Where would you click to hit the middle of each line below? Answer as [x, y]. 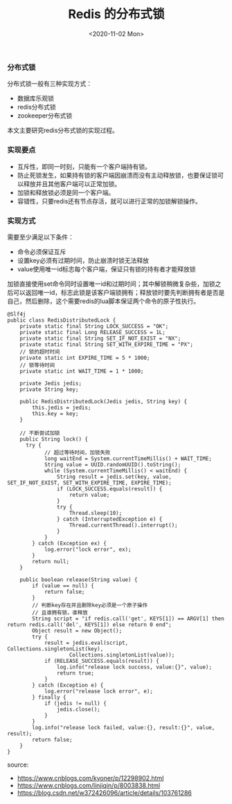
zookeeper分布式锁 [45, 116]
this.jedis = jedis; [62, 408]
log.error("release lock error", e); [99, 691]
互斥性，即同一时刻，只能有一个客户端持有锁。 [84, 166]
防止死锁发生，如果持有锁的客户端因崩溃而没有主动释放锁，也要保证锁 [117, 175]
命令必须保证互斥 [42, 252]
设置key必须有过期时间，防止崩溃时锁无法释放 [83, 260]
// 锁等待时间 [37, 365]
